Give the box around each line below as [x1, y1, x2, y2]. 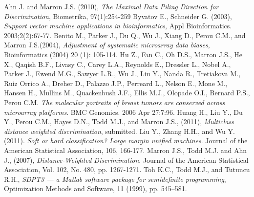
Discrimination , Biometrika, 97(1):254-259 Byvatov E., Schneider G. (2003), [4, 11, 232, 21]
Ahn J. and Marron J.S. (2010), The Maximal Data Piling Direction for [4, 1, 219, 11]
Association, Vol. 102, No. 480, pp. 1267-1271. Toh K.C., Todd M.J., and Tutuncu [4, 164, 250, 175]
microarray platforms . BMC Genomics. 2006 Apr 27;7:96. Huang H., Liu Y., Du [4, 107, 243, 117]
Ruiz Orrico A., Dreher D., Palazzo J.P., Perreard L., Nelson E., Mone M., [4, 78, 228, 88]
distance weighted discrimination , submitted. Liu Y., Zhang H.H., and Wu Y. [4, 126, 235, 136]
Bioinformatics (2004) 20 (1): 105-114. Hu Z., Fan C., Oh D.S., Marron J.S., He [4, 49, 242, 59]
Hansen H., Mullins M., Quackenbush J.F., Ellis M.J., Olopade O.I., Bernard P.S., [4, 88, 250, 98]
